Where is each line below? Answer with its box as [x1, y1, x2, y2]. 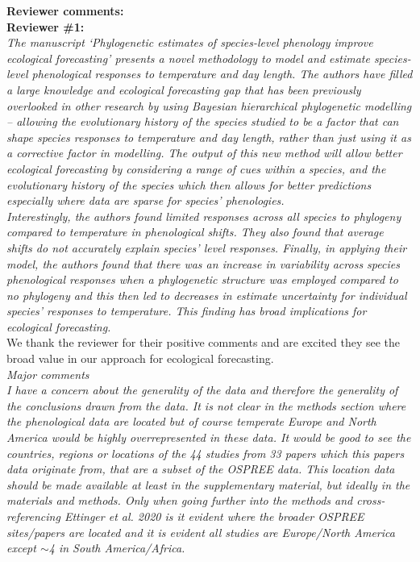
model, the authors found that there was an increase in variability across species [6, 255, 400, 272]
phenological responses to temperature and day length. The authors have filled [31, 65, 413, 82]
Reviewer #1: [6, 18, 85, 35]
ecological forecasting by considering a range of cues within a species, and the [6, 160, 386, 177]
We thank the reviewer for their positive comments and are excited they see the [6, 334, 401, 351]
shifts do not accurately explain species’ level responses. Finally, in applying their [6, 239, 407, 256]
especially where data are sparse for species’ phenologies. [6, 192, 285, 209]
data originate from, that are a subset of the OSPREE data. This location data [6, 460, 395, 477]
